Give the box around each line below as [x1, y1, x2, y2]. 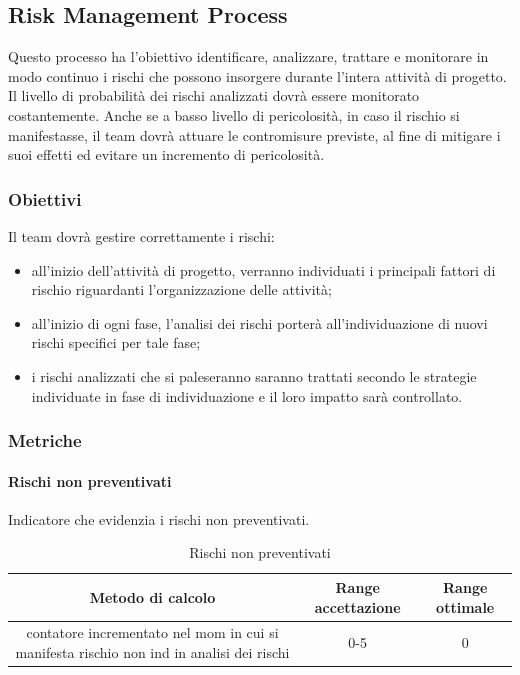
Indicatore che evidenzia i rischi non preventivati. [8, 508, 310, 529]
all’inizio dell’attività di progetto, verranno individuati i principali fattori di [31, 259, 496, 280]
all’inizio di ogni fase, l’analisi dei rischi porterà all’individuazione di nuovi [31, 312, 488, 333]
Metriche [8, 428, 82, 453]
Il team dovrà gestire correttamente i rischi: [8, 225, 275, 246]
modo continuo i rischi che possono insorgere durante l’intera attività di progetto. [8, 65, 507, 86]
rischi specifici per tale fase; [31, 332, 201, 353]
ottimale [436, 596, 495, 617]
